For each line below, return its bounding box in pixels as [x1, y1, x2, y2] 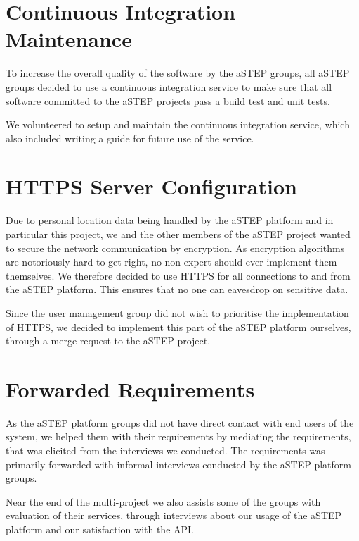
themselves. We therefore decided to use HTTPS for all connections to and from [6, 268, 351, 282]
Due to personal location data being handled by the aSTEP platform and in [6, 213, 334, 228]
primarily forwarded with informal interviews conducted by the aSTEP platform [6, 456, 351, 471]
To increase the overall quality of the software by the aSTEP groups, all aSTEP [6, 66, 350, 80]
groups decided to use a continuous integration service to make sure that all [6, 79, 332, 94]
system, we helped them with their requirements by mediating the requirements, [6, 429, 351, 444]
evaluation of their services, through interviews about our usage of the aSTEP [6, 508, 342, 523]
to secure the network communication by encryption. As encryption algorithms [6, 240, 345, 255]
